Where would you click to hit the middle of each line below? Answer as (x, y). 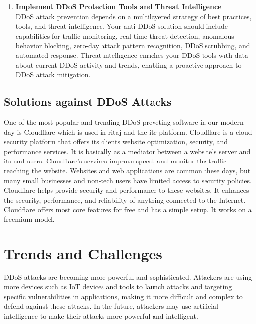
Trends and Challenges (83, 253)
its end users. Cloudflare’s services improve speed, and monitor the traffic (115, 161)
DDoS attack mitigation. (53, 75)
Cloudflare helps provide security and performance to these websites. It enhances (127, 190)
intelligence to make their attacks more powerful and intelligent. (101, 315)
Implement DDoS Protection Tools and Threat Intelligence (119, 6)
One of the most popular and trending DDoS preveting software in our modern (124, 122)
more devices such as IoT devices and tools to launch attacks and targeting (118, 287)
